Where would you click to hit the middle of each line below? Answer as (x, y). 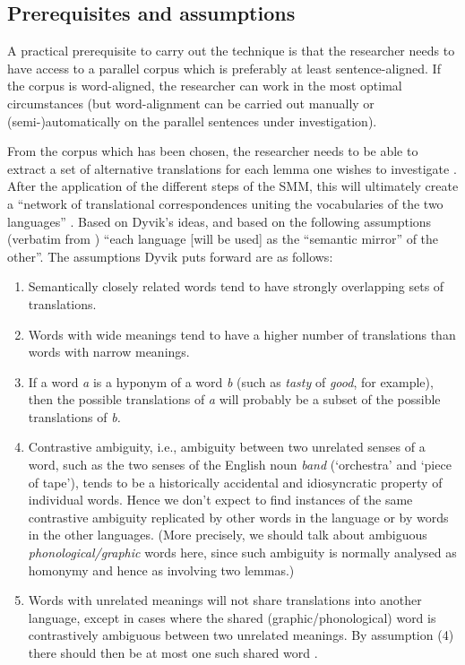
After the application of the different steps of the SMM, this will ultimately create (233, 186)
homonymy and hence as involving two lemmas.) (161, 570)
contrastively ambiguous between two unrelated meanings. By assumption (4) (241, 635)
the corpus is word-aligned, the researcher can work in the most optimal (205, 86)
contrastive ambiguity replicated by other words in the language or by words (238, 517)
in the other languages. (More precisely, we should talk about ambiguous (228, 535)
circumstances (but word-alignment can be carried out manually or (191, 103)
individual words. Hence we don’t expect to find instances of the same (220, 500)
